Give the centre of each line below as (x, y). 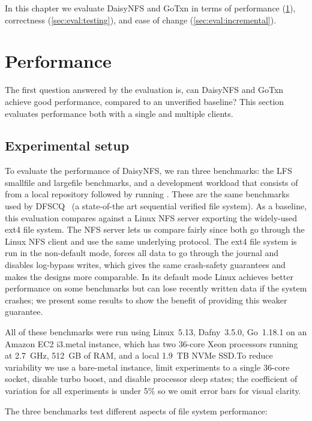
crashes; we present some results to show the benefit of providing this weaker (146, 300)
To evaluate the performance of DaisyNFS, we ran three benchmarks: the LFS (148, 171)
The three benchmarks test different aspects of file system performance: (136, 411)
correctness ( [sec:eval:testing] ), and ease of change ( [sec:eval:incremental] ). (141, 19)
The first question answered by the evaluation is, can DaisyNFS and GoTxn (144, 90)
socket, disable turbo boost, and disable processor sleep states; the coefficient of (151, 379)
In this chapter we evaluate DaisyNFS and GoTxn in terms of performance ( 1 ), (150, 8)
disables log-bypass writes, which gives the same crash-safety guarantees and (145, 265)
